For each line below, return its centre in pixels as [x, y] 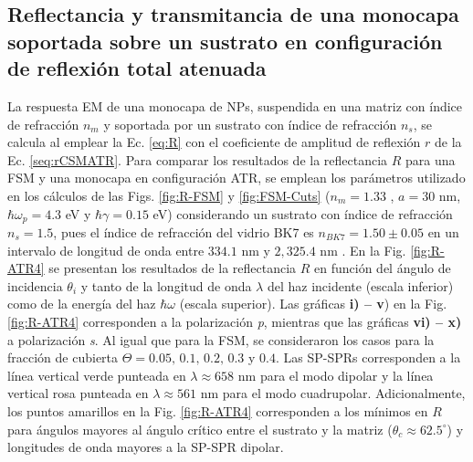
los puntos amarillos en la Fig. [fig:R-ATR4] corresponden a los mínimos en [218, 410]
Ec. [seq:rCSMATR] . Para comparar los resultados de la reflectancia [198, 159]
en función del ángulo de [383, 268]
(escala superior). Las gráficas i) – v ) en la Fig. [313, 304]
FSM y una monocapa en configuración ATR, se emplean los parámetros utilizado [236, 178]
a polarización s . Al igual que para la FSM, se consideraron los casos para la [221, 339]
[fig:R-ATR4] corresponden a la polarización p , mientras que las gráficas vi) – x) [235, 321]
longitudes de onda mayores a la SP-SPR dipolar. [146, 447]
